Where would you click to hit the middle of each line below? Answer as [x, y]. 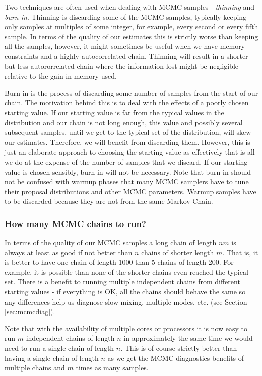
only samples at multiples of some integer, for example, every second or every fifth [132, 26]
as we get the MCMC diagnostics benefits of [176, 358]
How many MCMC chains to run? [75, 223]
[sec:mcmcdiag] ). [30, 311]
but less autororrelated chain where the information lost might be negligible [122, 66]
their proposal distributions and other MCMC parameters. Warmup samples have [130, 191]
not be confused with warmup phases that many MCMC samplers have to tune [127, 181]
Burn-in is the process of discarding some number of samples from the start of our [132, 92]
